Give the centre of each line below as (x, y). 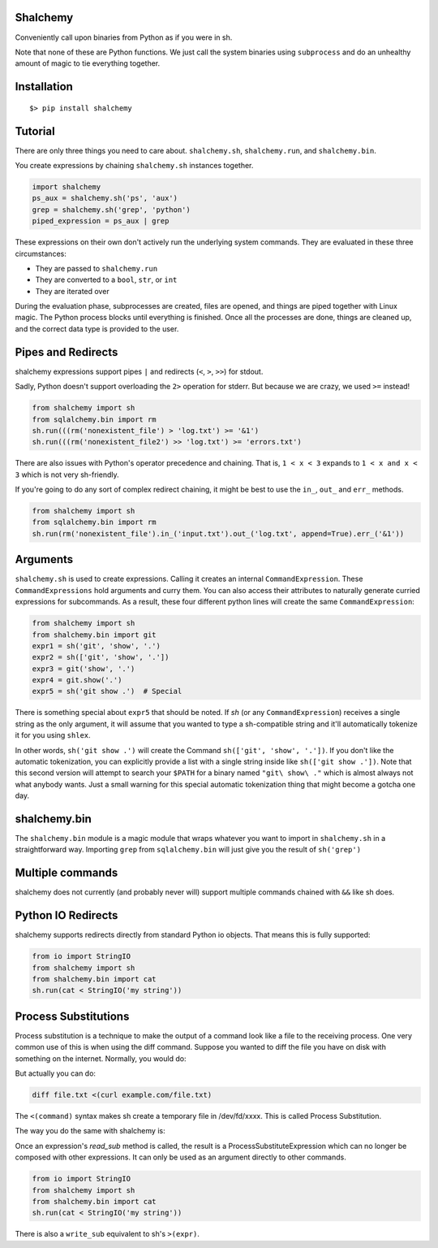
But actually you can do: (56, 1073)
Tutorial (35, 131)
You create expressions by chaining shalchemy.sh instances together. (134, 165)
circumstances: (41, 253)
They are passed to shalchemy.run (97, 268)
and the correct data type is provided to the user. (97, 328)
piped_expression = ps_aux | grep (101, 221)
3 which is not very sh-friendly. (67, 474)
